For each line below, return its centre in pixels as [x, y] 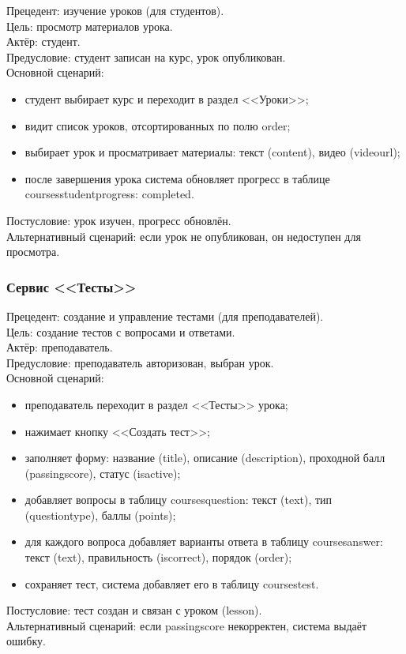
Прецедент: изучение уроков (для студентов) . [115, 10]
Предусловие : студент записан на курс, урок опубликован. [146, 56]
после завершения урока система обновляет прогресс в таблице [177, 178]
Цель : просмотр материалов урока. [90, 26]
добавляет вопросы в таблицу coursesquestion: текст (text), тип [179, 500]
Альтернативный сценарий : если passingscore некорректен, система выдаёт [187, 625]
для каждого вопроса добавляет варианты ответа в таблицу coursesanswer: [204, 541]
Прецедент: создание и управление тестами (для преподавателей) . [165, 316]
